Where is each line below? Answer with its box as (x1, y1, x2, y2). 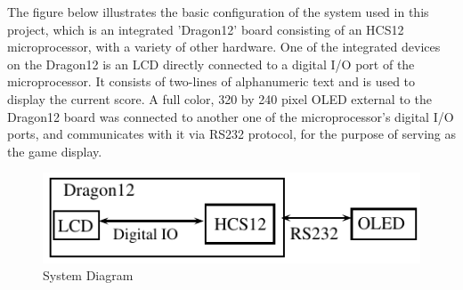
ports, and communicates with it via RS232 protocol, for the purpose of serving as (7, 125, 457, 143)
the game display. (7, 141, 102, 160)
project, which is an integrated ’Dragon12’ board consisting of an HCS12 (7, 20, 404, 38)
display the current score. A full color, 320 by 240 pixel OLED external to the (7, 89, 432, 108)
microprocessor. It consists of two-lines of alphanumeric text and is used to (7, 72, 416, 91)
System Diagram (43, 266, 134, 285)
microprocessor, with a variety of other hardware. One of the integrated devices (7, 37, 441, 56)
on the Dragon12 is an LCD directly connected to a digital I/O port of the (7, 54, 415, 73)
